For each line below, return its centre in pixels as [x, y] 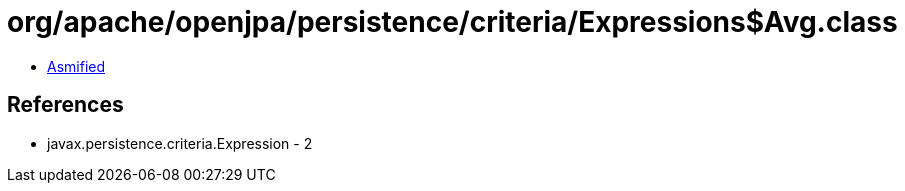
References [65, 105]
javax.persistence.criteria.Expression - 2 [180, 143]
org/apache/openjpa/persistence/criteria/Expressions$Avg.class [452, 22]
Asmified [76, 66]
